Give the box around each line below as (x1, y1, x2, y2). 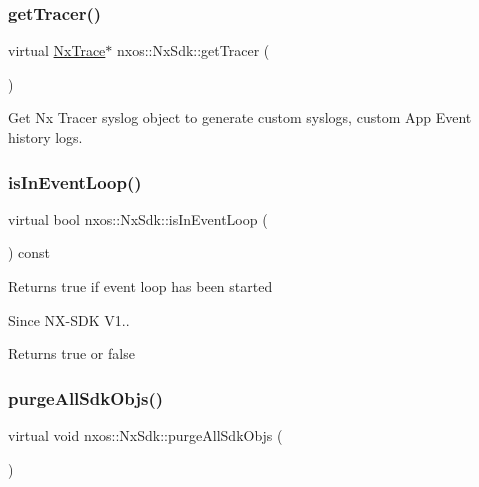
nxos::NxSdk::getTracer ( (116, 40, 270, 61)
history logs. (8, 127, 83, 147)
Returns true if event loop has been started (8, 276, 273, 296)
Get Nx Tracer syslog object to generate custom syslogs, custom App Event (8, 107, 472, 128)
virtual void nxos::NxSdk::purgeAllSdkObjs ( (8, 425, 283, 445)
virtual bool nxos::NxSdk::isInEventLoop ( (8, 208, 268, 229)
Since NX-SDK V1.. (8, 309, 130, 330)
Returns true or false (8, 343, 135, 364)
